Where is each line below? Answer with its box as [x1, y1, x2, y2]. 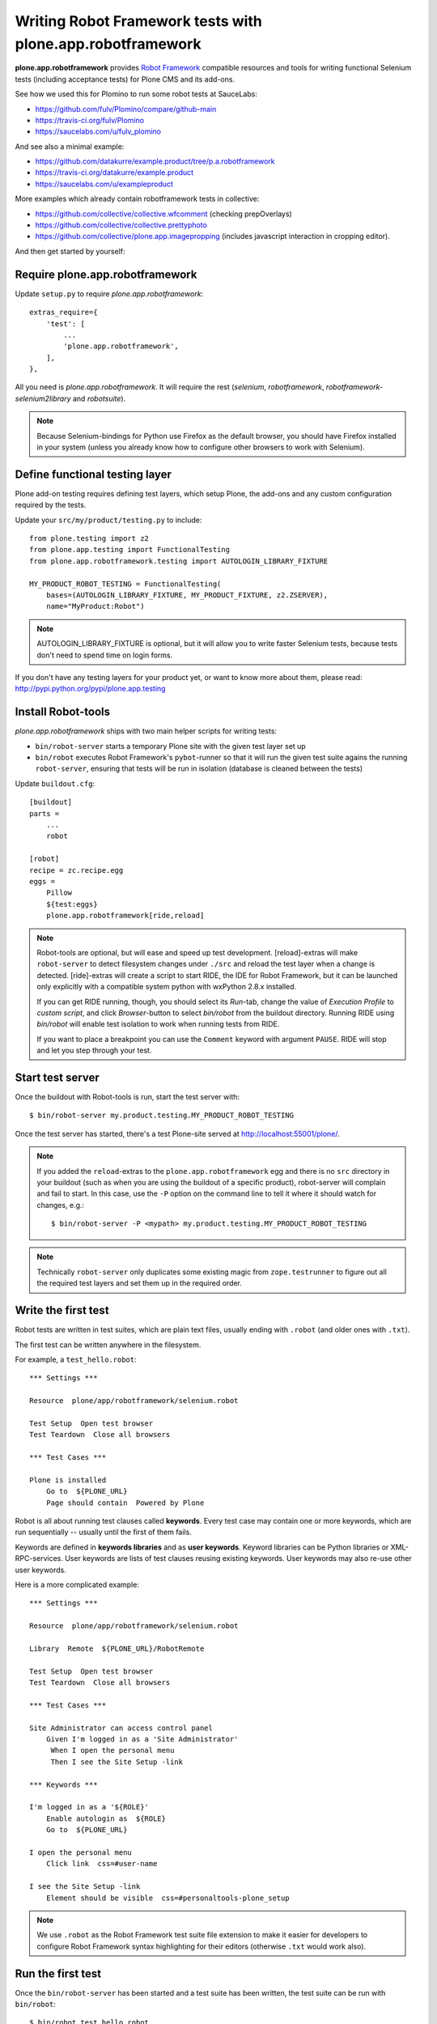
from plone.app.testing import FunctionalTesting [29, 545, 231, 555]
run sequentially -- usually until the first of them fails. [15, 1527, 192, 1537]
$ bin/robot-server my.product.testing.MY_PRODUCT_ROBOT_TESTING [29, 1111, 295, 1120]
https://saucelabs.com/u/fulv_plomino [35, 126, 162, 137]
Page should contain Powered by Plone [45, 1498, 205, 1507]
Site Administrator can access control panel [29, 1723, 214, 1733]
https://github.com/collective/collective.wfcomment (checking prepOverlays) [35, 209, 293, 219]
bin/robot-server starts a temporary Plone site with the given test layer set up [35, 741, 307, 750]
